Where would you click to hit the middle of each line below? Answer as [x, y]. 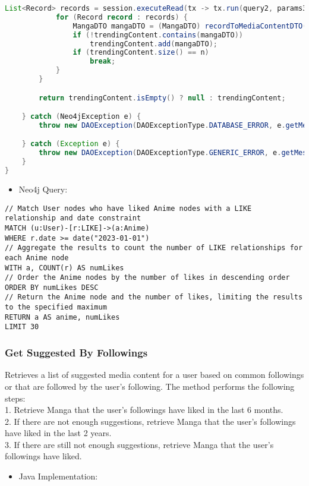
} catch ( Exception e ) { [71, 144]
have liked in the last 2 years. [58, 433]
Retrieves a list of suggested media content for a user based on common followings [154, 375]
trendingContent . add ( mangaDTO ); [154, 44]
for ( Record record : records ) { [122, 17]
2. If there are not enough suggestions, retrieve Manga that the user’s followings [150, 421]
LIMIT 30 [22, 327]
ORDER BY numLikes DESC [52, 287]
